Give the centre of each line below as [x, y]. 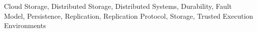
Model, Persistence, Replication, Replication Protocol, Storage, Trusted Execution [129, 16]
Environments [25, 25]
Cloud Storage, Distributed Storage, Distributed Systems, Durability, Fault [118, 6]
